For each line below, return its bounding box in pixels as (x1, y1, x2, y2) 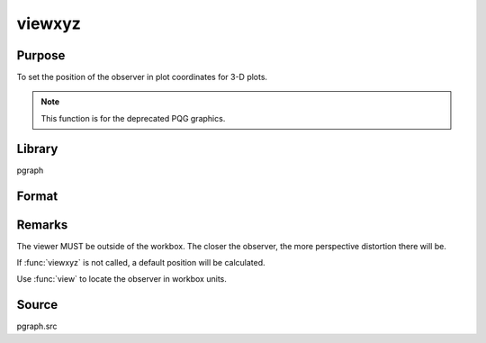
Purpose (16, 48, 66, 63)
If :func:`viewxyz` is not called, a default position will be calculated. (16, 257, 265, 268)
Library (16, 140, 58, 157)
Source (16, 297, 58, 312)
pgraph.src (16, 320, 58, 332)
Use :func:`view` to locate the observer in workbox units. (16, 274, 227, 284)
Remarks (16, 217, 68, 232)
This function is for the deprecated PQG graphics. (40, 113, 226, 123)
